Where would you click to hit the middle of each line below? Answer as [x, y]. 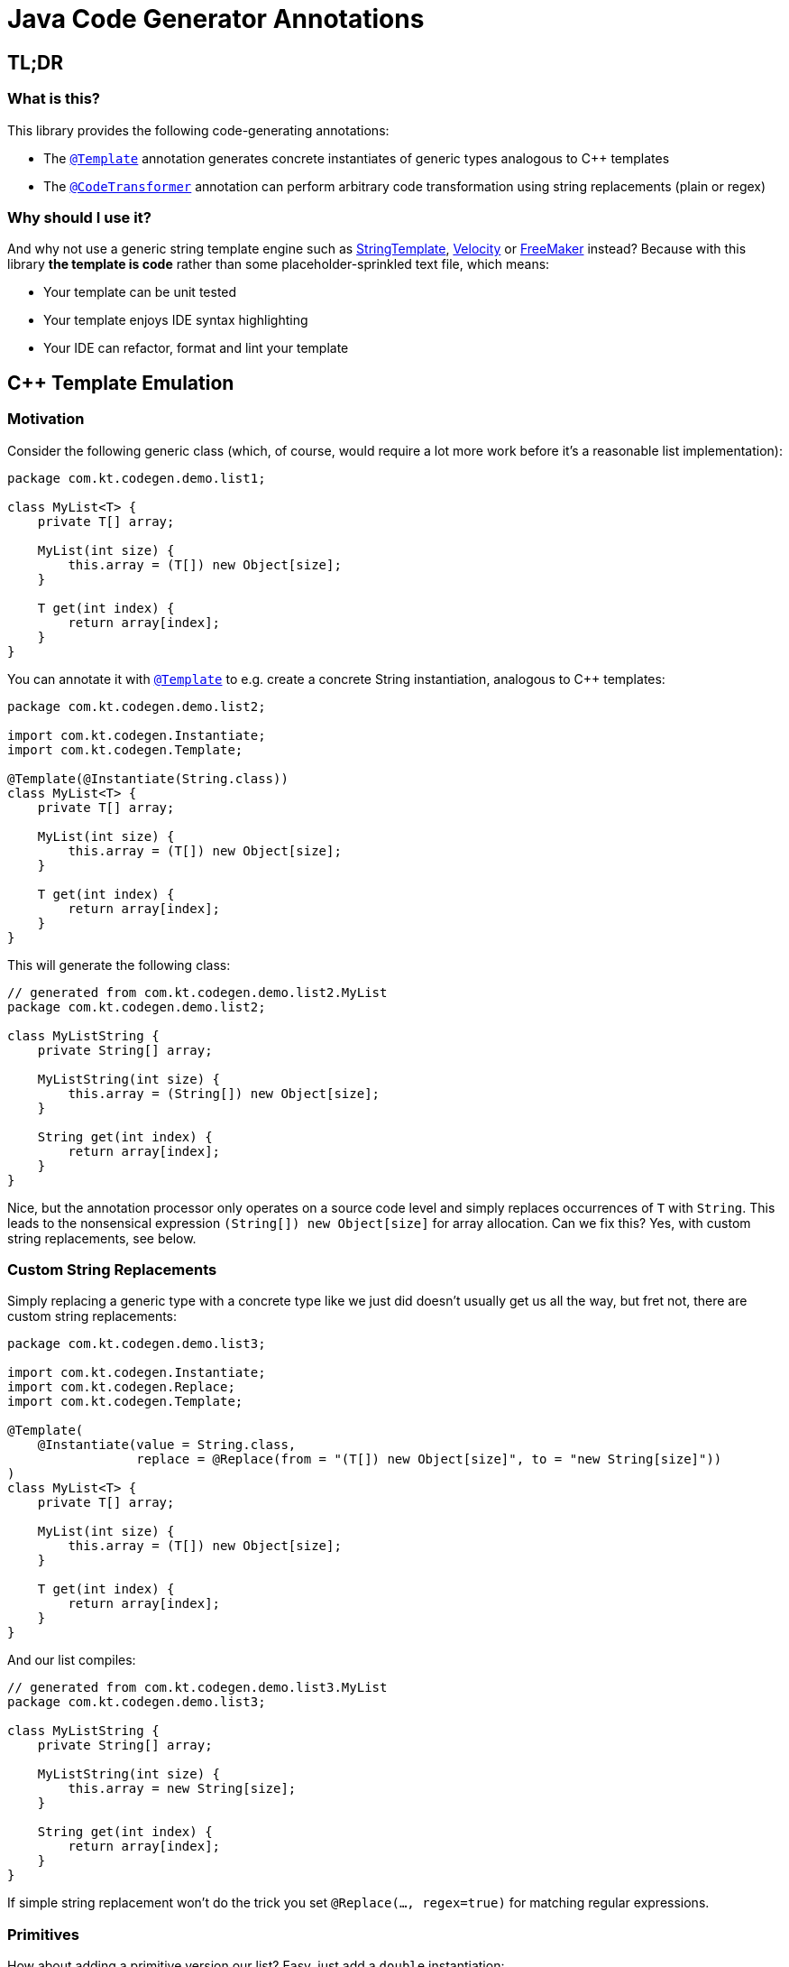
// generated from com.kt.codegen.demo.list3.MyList [197, 1688]
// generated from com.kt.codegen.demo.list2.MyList [197, 992]
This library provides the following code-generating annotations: [198, 130]
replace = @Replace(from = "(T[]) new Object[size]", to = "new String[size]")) [429, 1459]
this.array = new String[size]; [182, 1789]
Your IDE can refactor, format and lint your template [196, 348]
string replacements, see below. [102, 1238]
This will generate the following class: [119, 965]
